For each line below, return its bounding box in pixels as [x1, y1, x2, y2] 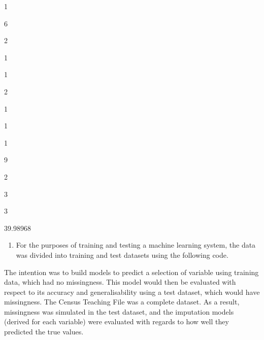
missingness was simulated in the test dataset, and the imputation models [4, 306, 234, 317]
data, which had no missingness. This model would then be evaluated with [4, 277, 236, 287]
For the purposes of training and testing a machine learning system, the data [16, 240, 256, 250]
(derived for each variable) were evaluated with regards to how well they [4, 316, 229, 327]
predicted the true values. [4, 326, 84, 337]
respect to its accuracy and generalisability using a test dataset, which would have [4, 286, 260, 297]
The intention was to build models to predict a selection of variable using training [4, 266, 259, 277]
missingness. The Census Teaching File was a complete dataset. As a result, [4, 296, 240, 307]
